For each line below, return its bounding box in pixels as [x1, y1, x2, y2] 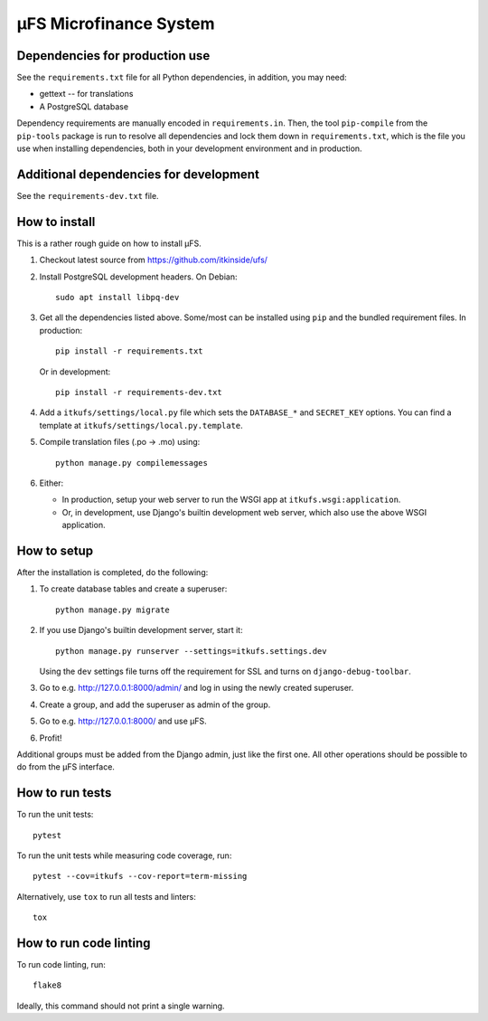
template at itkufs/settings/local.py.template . [39, 420, 243, 430]
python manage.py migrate [55, 604, 171, 615]
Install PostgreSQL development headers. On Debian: [39, 271, 238, 282]
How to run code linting [16, 935, 151, 950]
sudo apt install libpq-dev [55, 292, 180, 302]
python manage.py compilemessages [55, 458, 208, 468]
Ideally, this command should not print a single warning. [16, 1000, 225, 1011]
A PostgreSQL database [39, 100, 129, 112]
